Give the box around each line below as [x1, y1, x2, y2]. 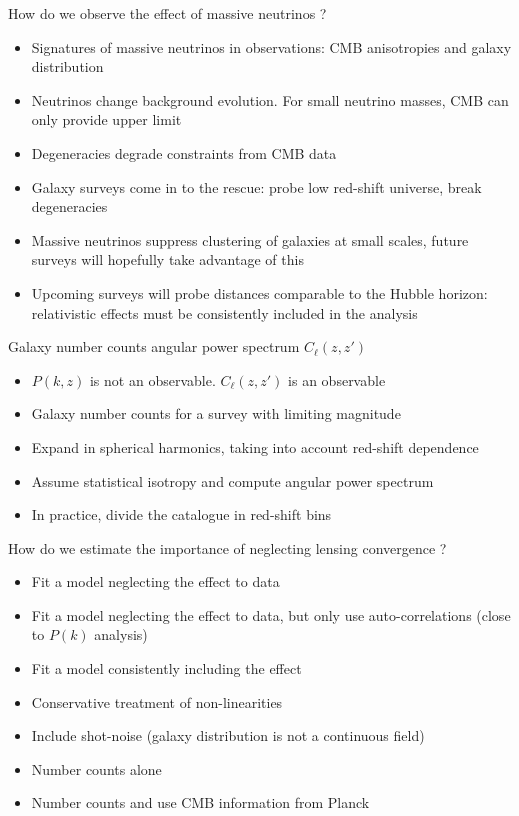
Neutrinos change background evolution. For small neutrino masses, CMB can [31, 89, 509, 110]
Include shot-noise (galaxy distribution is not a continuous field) [31, 725, 425, 746]
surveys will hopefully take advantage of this [31, 249, 304, 270]
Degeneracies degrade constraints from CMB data [31, 142, 337, 163]
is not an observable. [89, 369, 216, 390]
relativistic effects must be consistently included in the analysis [31, 302, 418, 323]
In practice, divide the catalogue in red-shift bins [31, 504, 332, 525]
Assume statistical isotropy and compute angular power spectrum [31, 470, 434, 491]
